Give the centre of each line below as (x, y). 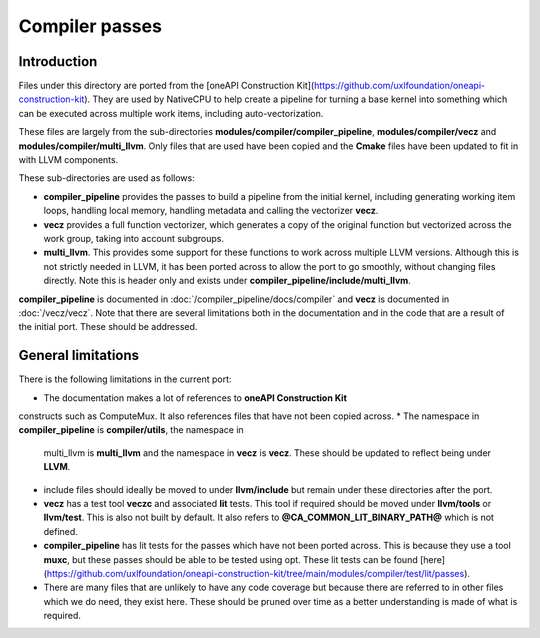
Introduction (58, 61)
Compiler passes (90, 26)
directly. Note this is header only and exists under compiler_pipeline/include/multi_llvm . (227, 281)
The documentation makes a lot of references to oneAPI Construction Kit (195, 397)
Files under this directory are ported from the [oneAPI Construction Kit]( (166, 86)
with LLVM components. (68, 160)
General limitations (79, 355)
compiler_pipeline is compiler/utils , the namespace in (131, 430)
